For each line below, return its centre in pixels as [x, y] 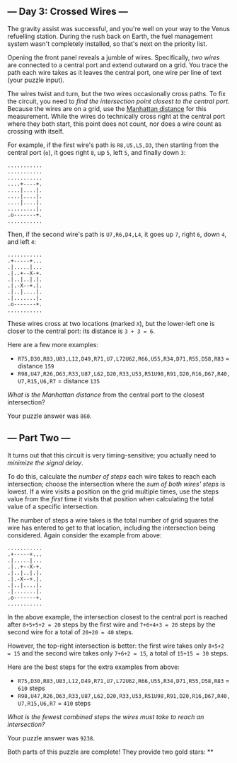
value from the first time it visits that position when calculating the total [111, 499]
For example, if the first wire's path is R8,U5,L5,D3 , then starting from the [113, 145]
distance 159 [36, 366]
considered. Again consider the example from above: [85, 535]
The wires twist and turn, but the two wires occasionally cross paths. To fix [117, 93]
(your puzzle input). [36, 80]
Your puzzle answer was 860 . [50, 416]
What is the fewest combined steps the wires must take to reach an [106, 716]
